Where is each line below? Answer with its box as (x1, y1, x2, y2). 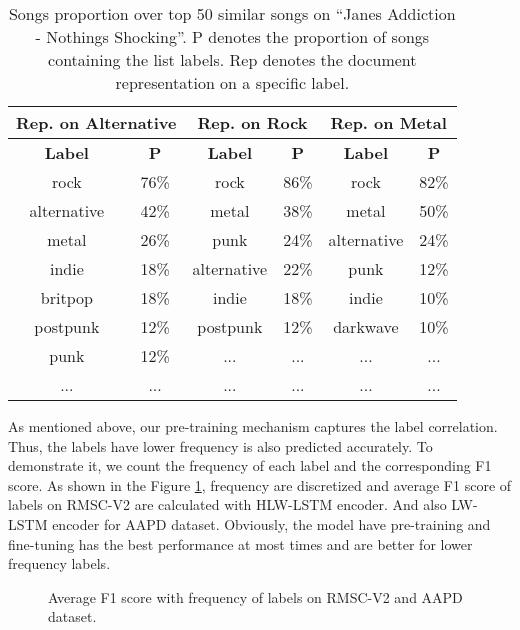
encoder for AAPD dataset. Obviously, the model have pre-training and (52, 513, 491, 534)
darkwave (333, 315, 399, 338)
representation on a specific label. (115, 71, 350, 94)
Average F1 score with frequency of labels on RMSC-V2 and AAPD (48, 586, 463, 607)
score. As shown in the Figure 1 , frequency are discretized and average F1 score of (8, 474, 512, 495)
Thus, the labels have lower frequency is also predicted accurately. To (8, 435, 433, 456)
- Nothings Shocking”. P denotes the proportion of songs (35, 25, 430, 48)
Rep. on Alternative (16, 111, 177, 134)
